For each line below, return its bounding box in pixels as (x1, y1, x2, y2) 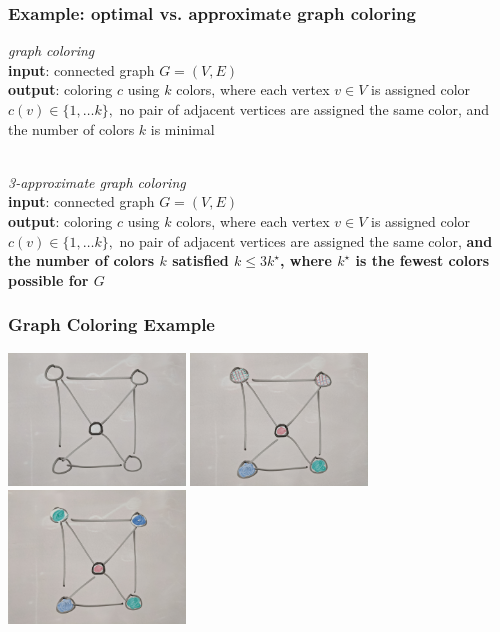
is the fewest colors (355, 250, 490, 271)
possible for (8, 269, 89, 290)
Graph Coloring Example (8, 312, 215, 337)
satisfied (172, 250, 229, 271)
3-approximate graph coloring (8, 171, 186, 192)
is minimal (150, 118, 215, 139)
